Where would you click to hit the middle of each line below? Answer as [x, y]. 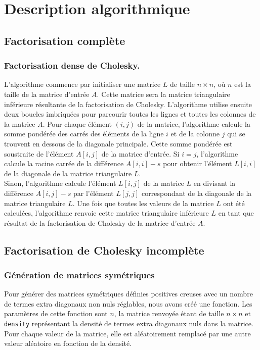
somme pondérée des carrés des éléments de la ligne [84, 134]
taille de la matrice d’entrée [47, 94]
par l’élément [94, 193]
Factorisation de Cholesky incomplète [104, 250]
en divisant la [214, 183]
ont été [234, 203]
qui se [236, 134]
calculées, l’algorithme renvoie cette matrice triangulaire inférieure [106, 213]
